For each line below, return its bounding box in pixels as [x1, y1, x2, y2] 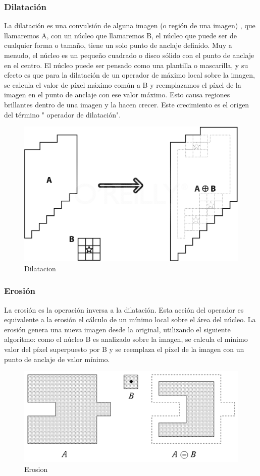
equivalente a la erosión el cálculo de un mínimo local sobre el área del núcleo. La [4, 314, 256, 325]
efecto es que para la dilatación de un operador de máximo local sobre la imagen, [4, 70, 255, 80]
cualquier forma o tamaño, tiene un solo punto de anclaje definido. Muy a [4, 40, 232, 50]
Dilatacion [24, 263, 56, 273]
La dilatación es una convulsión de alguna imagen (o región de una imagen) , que [4, 20, 255, 31]
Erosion [24, 463, 48, 474]
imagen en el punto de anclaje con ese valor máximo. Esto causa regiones [4, 89, 230, 100]
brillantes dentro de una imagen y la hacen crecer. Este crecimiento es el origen [4, 99, 249, 109]
